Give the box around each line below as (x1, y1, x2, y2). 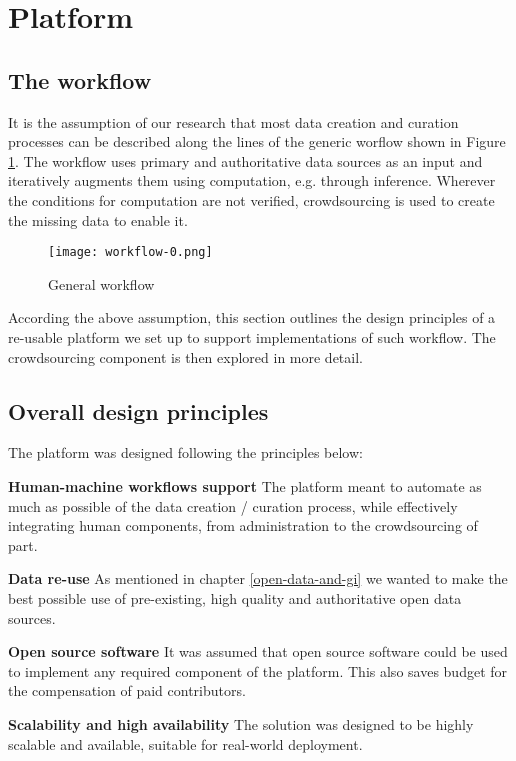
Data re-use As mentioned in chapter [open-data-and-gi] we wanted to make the (8, 568, 508, 589)
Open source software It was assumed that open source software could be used (8, 641, 508, 662)
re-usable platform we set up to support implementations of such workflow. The (8, 326, 496, 347)
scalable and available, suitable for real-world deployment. (8, 733, 363, 754)
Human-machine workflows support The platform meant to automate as (8, 475, 482, 496)
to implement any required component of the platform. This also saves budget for (8, 660, 508, 681)
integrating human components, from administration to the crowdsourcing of (8, 515, 478, 536)
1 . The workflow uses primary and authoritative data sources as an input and (8, 150, 483, 171)
